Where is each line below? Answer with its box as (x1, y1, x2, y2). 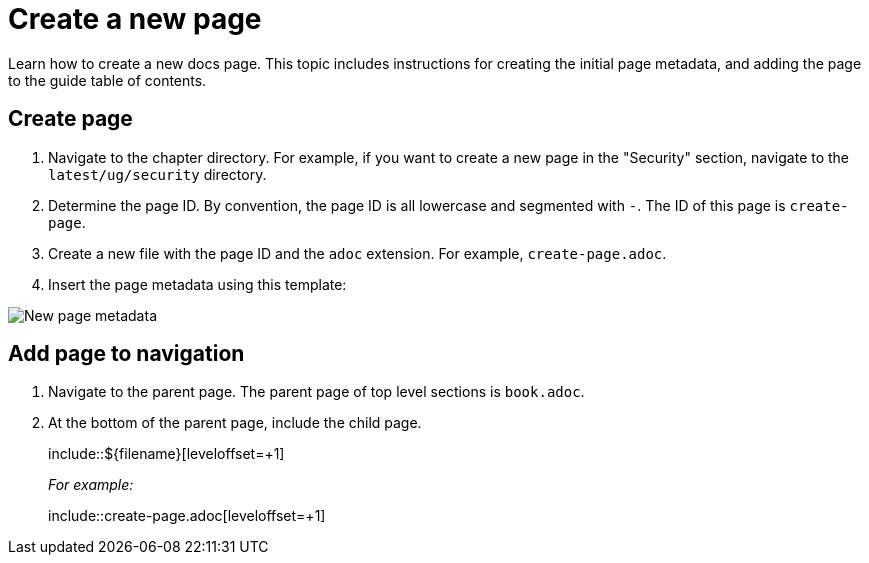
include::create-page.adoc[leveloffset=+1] (48, 507, 326, 525)
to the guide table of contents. (8, 71, 207, 89)
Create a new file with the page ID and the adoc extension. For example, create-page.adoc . (48, 244, 667, 262)
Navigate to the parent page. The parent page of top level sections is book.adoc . (48, 383, 585, 401)
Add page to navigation (8, 341, 245, 367)
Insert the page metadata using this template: (48, 275, 347, 293)
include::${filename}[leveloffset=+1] (48, 445, 285, 463)
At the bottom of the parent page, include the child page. (48, 414, 422, 432)
